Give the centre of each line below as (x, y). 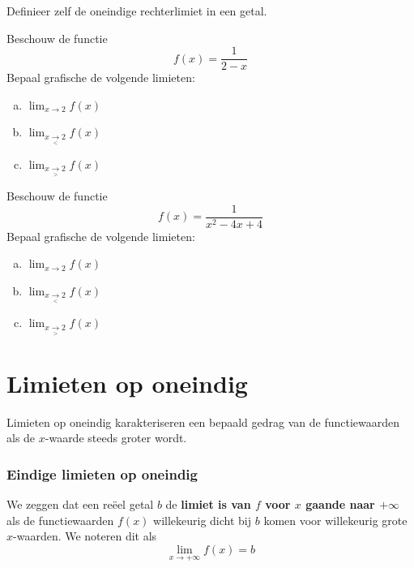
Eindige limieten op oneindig (102, 473)
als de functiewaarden (60, 520)
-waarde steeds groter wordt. (116, 438)
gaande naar (340, 504)
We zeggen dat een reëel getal (80, 504)
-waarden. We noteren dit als (85, 536)
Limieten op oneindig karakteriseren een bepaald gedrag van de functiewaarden (203, 422)
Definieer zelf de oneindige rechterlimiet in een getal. (137, 11)
